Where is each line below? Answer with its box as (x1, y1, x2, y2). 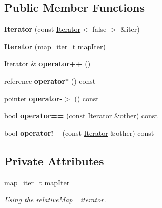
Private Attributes (4, 152, 104, 168)
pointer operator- (4, 93, 63, 103)
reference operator (4, 75, 66, 86)
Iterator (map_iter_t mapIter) (4, 41, 106, 51)
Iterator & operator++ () (4, 58, 91, 69)
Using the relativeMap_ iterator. (4, 194, 106, 205)
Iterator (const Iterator (4, 24, 81, 34)
